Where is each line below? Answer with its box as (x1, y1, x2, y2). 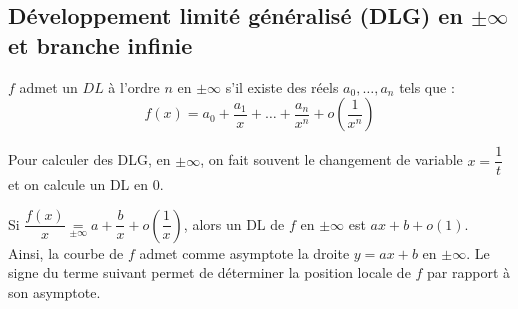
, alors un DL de (183, 213, 285, 234)
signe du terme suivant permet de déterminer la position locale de (8, 262, 411, 283)
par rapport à (427, 262, 511, 283)
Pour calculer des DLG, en (8, 149, 171, 170)
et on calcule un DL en (8, 174, 148, 195)
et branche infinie (8, 29, 193, 60)
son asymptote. (8, 282, 101, 303)
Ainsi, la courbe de (8, 242, 124, 263)
